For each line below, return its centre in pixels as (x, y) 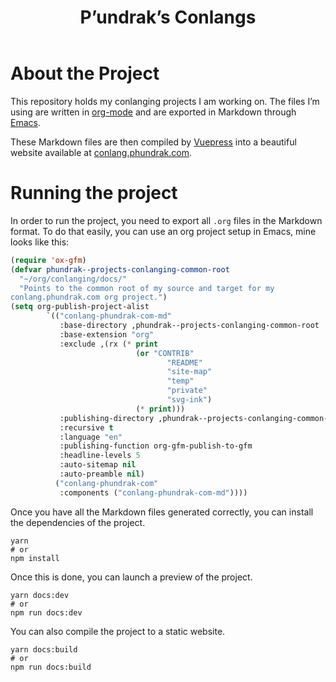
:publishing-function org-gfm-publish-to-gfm (156, 446)
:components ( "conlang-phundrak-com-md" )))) (153, 492)
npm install (35, 558)
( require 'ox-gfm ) (48, 260)
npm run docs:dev (46, 612)
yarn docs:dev (40, 595)
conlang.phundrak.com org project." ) (89, 297)
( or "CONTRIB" (165, 353)
